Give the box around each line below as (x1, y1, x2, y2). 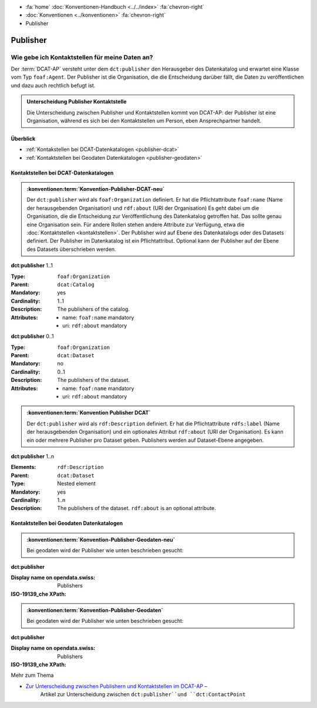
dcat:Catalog (57, 281, 95, 288)
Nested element (57, 480, 96, 487)
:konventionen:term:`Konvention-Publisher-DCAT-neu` (26, 186, 165, 193)
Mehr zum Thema (11, 672, 54, 679)
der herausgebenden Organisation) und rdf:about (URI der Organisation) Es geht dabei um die (26, 204, 259, 212)
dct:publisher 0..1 (11, 333, 54, 340)
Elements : (11, 464, 36, 471)
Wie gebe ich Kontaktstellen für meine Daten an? (11, 53, 153, 61)
